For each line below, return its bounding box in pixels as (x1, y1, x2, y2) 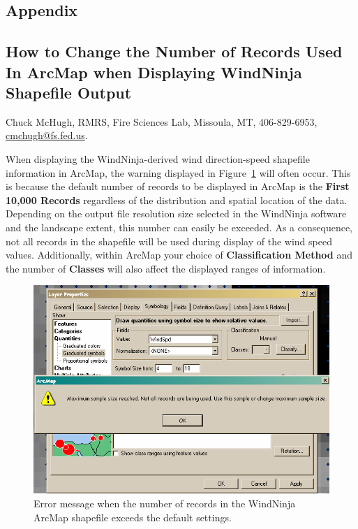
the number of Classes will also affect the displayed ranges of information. (6, 261, 326, 275)
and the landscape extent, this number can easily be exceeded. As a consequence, (6, 219, 352, 234)
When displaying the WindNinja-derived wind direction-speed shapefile (6, 151, 310, 166)
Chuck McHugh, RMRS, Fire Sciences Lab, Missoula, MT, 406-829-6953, (6, 114, 318, 129)
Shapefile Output (6, 81, 132, 103)
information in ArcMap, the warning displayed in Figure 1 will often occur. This (6, 165, 351, 180)
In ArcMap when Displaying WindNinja (6, 61, 302, 82)
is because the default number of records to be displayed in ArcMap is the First (6, 179, 350, 194)
